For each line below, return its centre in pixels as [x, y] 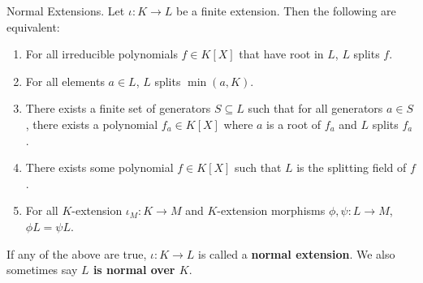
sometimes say [42, 270]
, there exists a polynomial [92, 124]
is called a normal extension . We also [297, 253]
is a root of [294, 124]
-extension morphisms [271, 210]
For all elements [65, 81]
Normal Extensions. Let [66, 11]
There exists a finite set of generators [118, 108]
